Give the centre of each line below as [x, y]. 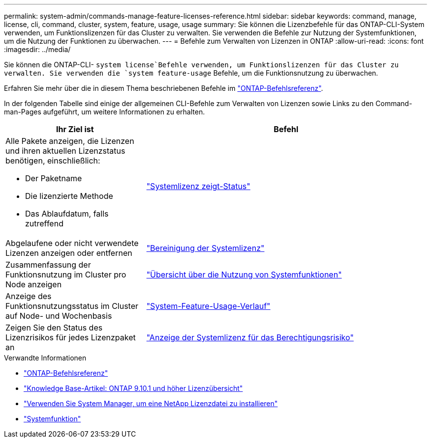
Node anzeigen [34, 284]
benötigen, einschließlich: [53, 161]
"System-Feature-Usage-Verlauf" [208, 306]
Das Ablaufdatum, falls [67, 214]
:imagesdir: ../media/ [37, 49]
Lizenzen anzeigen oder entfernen [69, 253]
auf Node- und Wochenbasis [59, 316]
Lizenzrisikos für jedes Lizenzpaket [71, 337]
